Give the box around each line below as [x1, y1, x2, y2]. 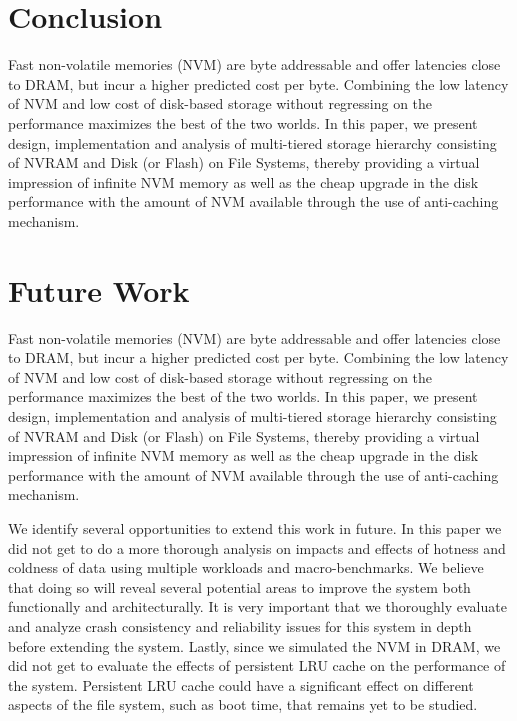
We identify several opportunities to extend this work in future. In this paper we [8, 517, 502, 538]
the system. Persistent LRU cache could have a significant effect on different [8, 674, 474, 695]
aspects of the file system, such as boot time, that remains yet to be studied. [8, 694, 478, 715]
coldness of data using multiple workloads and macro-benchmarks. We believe [8, 557, 484, 578]
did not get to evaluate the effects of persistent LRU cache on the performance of [8, 655, 506, 676]
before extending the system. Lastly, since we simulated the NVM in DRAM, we [8, 635, 501, 656]
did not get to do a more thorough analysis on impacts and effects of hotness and [8, 537, 506, 558]
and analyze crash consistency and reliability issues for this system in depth [8, 615, 472, 636]
